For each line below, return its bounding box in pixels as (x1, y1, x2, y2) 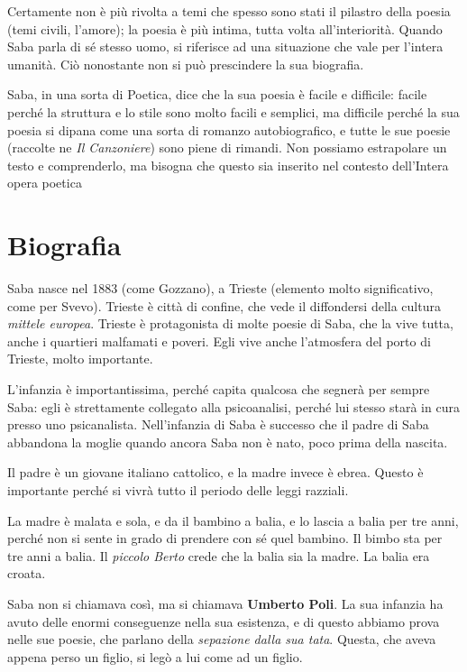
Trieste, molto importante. (7, 349, 153, 368)
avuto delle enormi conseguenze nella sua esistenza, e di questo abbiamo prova (7, 612, 440, 631)
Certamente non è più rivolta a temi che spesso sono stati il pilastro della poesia (7, 2, 451, 20)
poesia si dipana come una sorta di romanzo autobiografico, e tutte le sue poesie (7, 120, 451, 139)
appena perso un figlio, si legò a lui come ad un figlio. (7, 647, 303, 666)
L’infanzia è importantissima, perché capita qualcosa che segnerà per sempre (7, 380, 430, 399)
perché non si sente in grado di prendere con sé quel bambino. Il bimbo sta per (7, 529, 443, 548)
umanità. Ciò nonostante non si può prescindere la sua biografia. (7, 54, 364, 73)
